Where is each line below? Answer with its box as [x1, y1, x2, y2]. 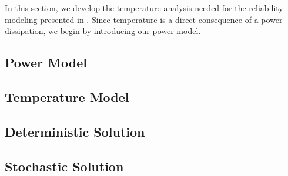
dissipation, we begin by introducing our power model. [5, 25, 201, 37]
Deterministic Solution [5, 122, 145, 140]
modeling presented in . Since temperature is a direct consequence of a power [5, 13, 283, 25]
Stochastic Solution [5, 157, 124, 175]
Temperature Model [5, 87, 129, 106]
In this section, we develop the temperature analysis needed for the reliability [5, 2, 283, 13]
